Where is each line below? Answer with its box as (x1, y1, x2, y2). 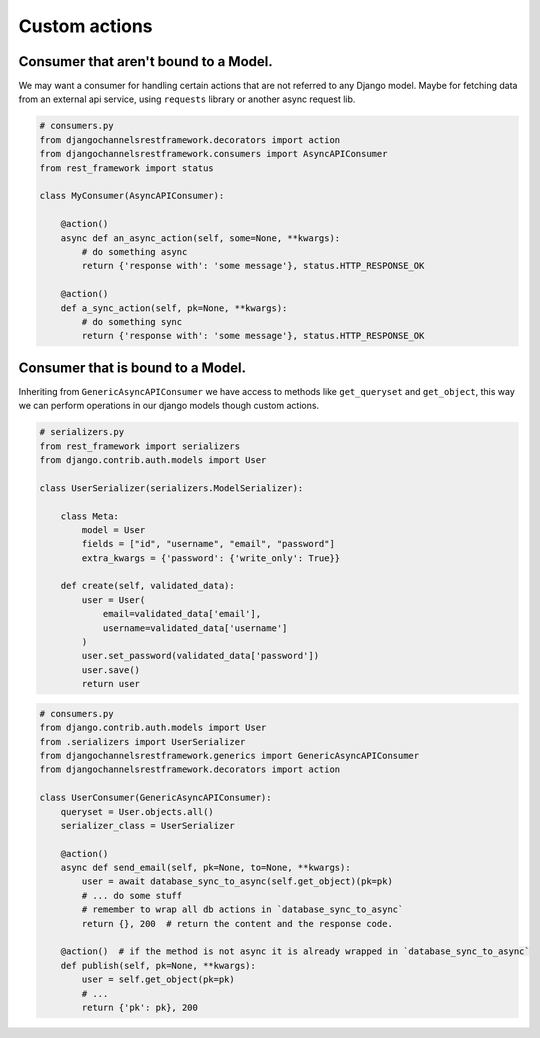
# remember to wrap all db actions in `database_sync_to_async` (81, 904, 404, 915)
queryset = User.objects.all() (60, 806, 214, 817)
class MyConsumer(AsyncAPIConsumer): (39, 190, 225, 202)
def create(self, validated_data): (60, 580, 235, 592)
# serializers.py (39, 426, 125, 438)
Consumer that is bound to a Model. (18, 359, 247, 376)
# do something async (81, 246, 188, 257)
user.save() (81, 664, 140, 675)
